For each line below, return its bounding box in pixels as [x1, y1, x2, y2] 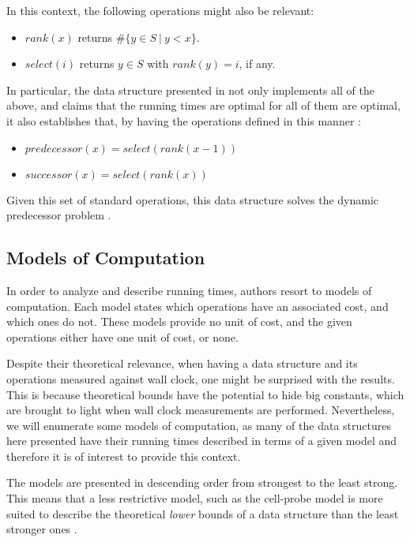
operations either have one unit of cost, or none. [6, 328, 239, 345]
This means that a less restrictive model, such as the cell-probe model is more [6, 490, 383, 506]
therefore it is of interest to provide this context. [6, 447, 241, 464]
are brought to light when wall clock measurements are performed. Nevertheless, [6, 402, 395, 418]
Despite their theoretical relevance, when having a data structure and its [6, 355, 358, 372]
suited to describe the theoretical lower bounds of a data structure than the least [6, 505, 399, 521]
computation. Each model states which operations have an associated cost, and [6, 297, 389, 314]
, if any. [239, 55, 276, 72]
